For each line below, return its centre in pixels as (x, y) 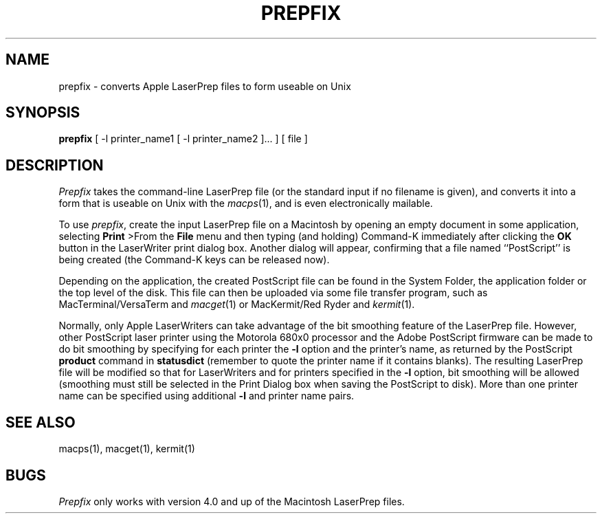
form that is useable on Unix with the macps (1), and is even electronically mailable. (246, 203)
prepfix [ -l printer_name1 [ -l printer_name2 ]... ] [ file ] (183, 139)
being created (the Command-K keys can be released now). (194, 260)
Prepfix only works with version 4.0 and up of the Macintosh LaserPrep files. (232, 501)
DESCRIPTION (55, 165)
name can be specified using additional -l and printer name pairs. (207, 396)
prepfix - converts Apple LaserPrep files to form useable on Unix (205, 86)
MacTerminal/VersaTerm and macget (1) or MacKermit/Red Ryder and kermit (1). (237, 305)
